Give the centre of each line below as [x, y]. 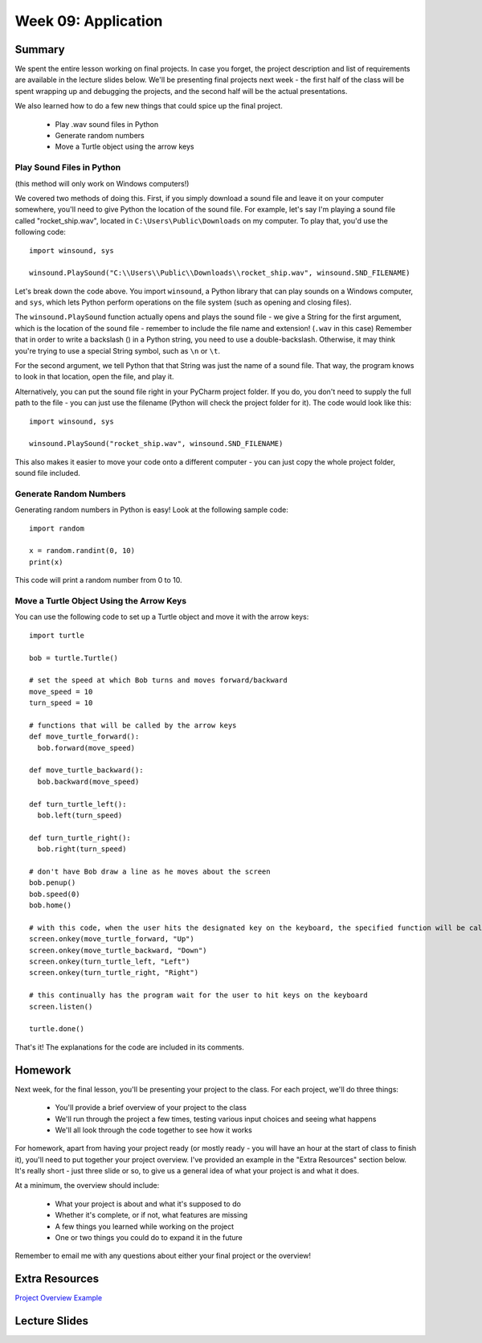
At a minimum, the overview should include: [87, 1185]
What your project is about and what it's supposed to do [148, 1204]
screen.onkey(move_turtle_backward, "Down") [118, 950]
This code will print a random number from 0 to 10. [98, 580]
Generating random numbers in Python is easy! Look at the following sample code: [151, 510]
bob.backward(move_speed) [88, 781]
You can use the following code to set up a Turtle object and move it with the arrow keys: [162, 617]
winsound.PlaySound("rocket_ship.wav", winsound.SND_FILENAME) [156, 444]
